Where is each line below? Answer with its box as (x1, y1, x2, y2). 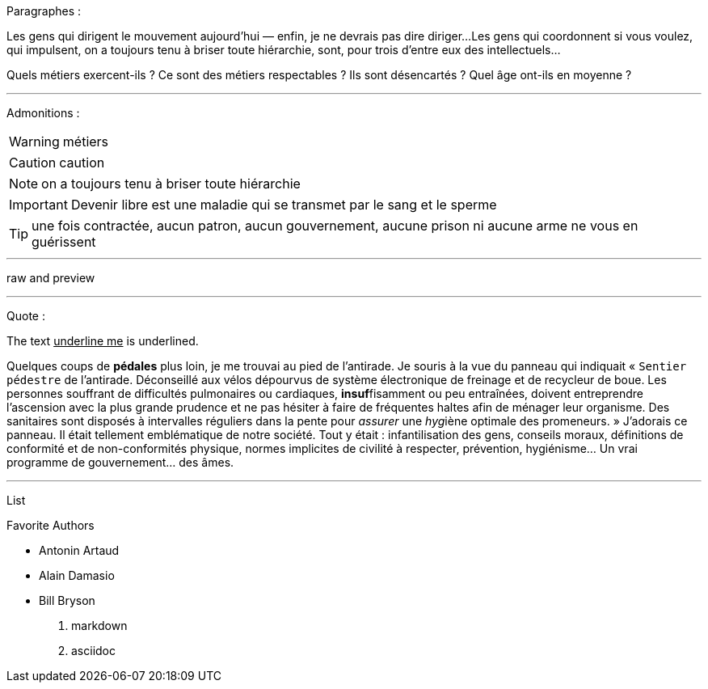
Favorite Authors (6, 518, 95, 532)
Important (9, 197, 68, 213)
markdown (71, 619, 128, 632)
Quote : (6, 309, 45, 323)
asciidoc (71, 644, 116, 657)
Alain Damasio (39, 569, 115, 582)
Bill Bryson (39, 594, 95, 607)
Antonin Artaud (39, 543, 120, 557)
